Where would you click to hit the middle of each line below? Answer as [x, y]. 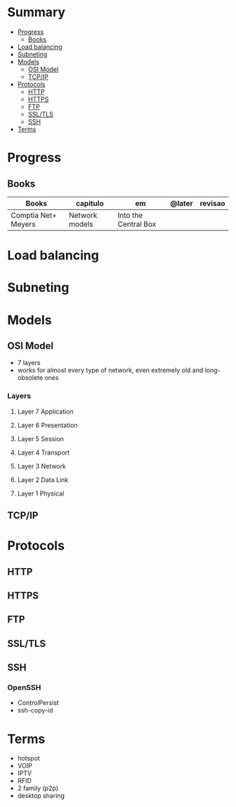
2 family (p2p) [38, 788]
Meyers [23, 224]
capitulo [90, 203]
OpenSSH [24, 688]
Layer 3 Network [42, 466]
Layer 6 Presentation [48, 425]
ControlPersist [38, 703]
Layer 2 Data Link [43, 479]
